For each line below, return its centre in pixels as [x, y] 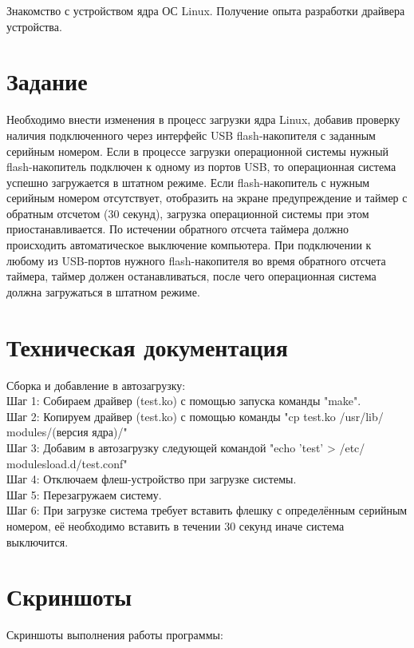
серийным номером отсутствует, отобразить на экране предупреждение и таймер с [207, 198]
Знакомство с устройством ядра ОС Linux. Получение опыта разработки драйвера [206, 10]
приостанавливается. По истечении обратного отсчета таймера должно [177, 229]
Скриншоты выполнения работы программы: [115, 635]
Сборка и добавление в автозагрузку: [96, 385]
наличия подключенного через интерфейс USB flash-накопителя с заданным [191, 135]
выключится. [37, 541]
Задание [47, 81]
